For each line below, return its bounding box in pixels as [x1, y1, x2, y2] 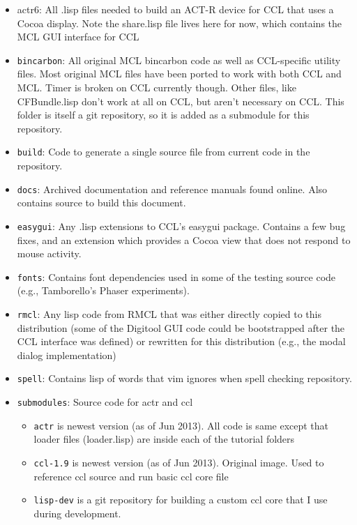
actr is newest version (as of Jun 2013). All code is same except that [33, 418, 329, 432]
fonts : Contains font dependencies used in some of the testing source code [17, 269, 336, 284]
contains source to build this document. [17, 195, 186, 210]
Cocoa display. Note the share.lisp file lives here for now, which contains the [17, 15, 342, 30]
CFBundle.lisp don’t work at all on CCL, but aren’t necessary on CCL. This [17, 93, 344, 108]
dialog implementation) [17, 347, 116, 362]
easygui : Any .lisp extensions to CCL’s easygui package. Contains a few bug [17, 218, 346, 233]
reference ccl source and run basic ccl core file [33, 469, 229, 483]
